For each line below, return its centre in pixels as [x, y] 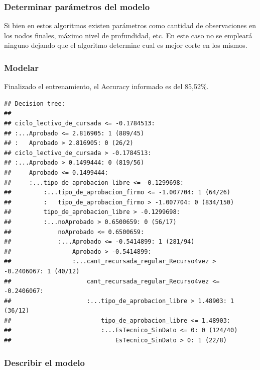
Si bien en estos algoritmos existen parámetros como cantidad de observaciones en [130, 25]
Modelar [21, 67]
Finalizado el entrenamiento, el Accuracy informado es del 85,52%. [106, 86]
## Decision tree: [35, 103]
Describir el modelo [44, 362]
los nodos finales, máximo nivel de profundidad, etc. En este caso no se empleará [128, 35]
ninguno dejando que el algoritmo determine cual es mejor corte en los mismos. [126, 45]
